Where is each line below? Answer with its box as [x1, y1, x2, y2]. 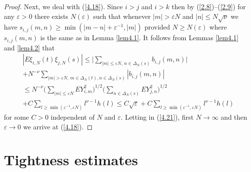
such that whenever [93, 11, 151, 21]
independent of [50, 111, 95, 122]
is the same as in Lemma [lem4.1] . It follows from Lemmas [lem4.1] [40, 32, 239, 43]
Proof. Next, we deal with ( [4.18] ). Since [4, 1, 123, 11]
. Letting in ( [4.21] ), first [120, 111, 194, 122]
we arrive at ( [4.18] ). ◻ [23, 121, 93, 131]
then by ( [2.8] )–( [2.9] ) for [172, 1, 246, 11]
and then [221, 111, 248, 122]
